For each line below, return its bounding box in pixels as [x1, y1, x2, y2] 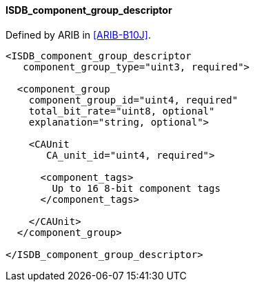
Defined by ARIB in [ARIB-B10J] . [6, 28, 151, 41]
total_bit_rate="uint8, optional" [28, 105, 215, 117]
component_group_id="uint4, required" [28, 94, 238, 106]
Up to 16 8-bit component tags [52, 182, 221, 194]
